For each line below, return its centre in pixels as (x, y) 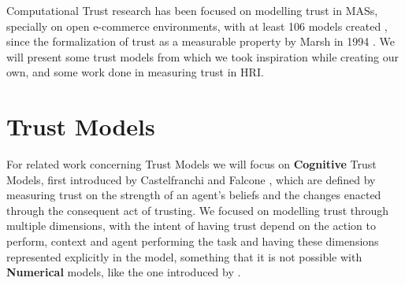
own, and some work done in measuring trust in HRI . (135, 72)
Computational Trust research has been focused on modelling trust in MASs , (192, 10)
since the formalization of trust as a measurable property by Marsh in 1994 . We (201, 41)
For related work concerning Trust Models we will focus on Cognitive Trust (191, 164)
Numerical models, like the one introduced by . (124, 272)
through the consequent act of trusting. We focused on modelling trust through (198, 210)
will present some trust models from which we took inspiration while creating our (202, 56)
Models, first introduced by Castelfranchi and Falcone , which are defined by (191, 179)
